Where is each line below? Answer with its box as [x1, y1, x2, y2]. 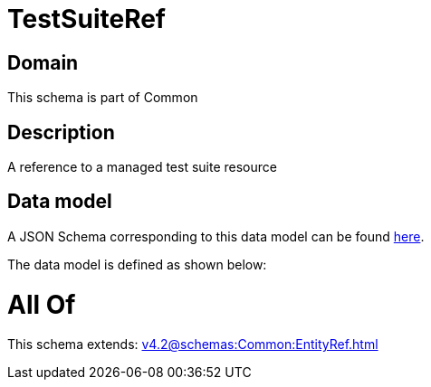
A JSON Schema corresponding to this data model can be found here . [7, 228, 425, 244]
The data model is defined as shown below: [7, 256, 267, 272]
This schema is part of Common [7, 90, 198, 106]
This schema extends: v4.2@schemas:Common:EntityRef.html [7, 336, 378, 353]
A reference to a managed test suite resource [7, 159, 277, 175]
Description [7, 120, 115, 144]
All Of [7, 288, 76, 320]
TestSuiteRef [7, 4, 166, 34]
